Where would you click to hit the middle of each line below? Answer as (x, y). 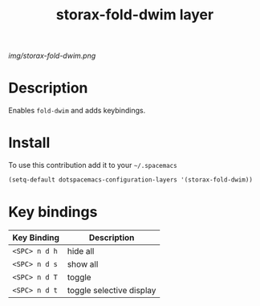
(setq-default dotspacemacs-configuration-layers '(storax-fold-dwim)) (130, 180)
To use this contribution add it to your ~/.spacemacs (93, 165)
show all (83, 264)
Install (29, 143)
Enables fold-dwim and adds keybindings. (77, 111)
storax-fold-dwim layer (135, 15)
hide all (81, 251)
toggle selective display (112, 290)
